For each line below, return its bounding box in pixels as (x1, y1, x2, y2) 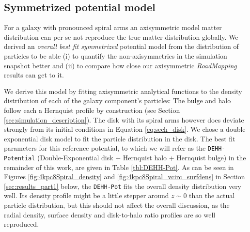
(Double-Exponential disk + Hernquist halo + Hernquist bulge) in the (37, 152, 246, 162)
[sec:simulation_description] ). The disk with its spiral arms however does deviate (4, 114, 244, 124)
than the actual (189, 190, 235, 201)
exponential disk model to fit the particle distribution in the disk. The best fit (4, 133, 235, 143)
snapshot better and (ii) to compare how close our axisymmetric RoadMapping (4, 60, 237, 70)
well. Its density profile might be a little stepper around (4, 190, 169, 201)
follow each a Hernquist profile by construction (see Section (4, 105, 180, 115)
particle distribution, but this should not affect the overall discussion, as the (4, 200, 230, 210)
